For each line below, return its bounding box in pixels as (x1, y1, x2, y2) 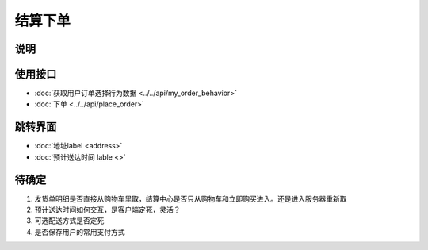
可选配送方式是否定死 (34, 216, 105, 225)
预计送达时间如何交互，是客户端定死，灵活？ (34, 205, 181, 214)
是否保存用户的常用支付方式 (34, 227, 125, 237)
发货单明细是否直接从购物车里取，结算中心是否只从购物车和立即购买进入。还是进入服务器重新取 (34, 194, 347, 203)
